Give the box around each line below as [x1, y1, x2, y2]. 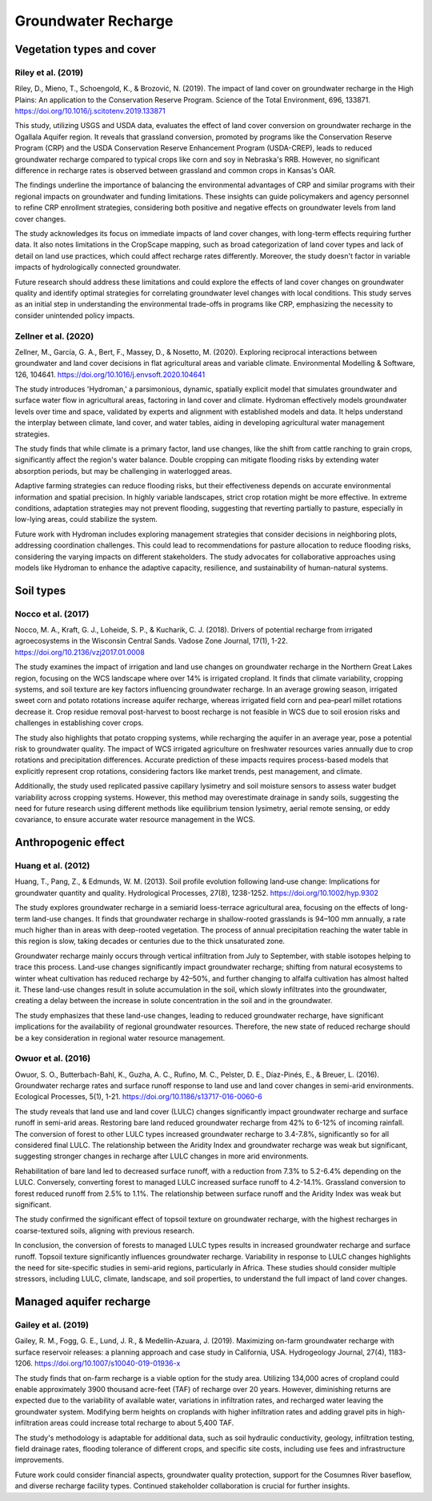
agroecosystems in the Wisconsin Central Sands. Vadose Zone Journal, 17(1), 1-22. [14, 636, 288, 646]
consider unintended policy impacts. [14, 311, 135, 320]
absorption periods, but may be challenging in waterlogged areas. [14, 466, 232, 476]
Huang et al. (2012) [14, 861, 90, 872]
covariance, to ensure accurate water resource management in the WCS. [14, 815, 256, 825]
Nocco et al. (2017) [14, 608, 90, 620]
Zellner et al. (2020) [14, 331, 94, 342]
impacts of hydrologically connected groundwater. [14, 263, 182, 272]
